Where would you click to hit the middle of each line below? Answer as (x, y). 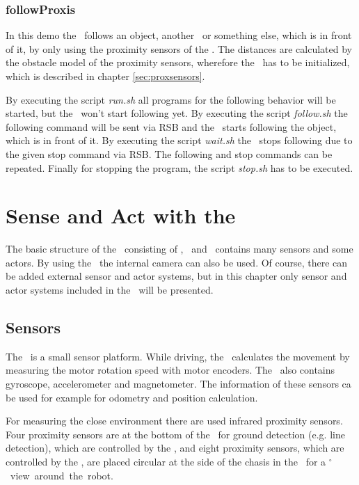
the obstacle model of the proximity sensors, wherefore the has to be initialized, (178, 62)
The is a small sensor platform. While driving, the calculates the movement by (178, 356)
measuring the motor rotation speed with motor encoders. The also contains (170, 370)
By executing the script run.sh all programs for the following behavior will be (171, 99)
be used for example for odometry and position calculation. (132, 397)
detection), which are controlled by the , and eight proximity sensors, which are (175, 448)
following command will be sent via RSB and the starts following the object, (171, 126)
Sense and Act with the (121, 215)
